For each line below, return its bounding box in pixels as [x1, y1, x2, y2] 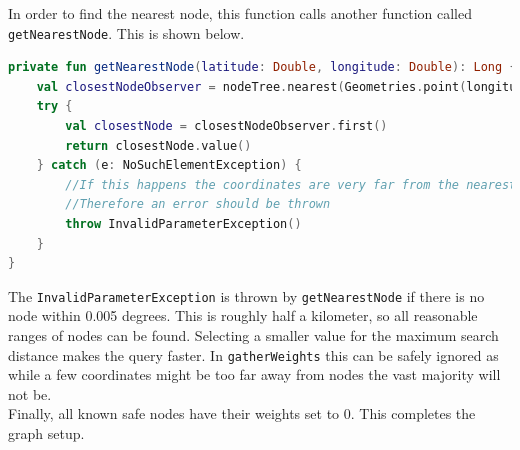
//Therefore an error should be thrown [65, 197, 331, 212]
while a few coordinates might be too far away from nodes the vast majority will [8, 364, 501, 385]
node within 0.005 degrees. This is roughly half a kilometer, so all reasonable [8, 305, 478, 326]
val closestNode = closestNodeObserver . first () [65, 119, 388, 134]
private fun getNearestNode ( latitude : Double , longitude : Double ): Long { [8, 60, 517, 75]
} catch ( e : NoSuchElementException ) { [36, 158, 302, 173]
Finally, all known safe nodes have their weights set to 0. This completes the [8, 403, 476, 424]
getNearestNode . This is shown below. [8, 22, 245, 43]
